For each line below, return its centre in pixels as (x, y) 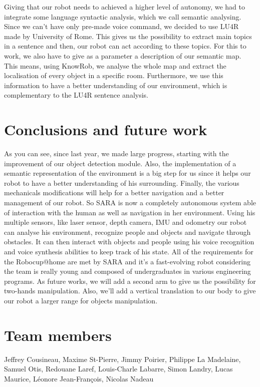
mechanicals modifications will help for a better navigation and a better (114, 192)
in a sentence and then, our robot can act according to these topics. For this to (125, 46)
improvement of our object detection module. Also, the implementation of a (120, 163)
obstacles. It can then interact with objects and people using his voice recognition (129, 242)
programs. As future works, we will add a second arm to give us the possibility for (130, 281)
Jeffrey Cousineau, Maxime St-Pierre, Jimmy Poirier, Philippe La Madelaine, (122, 359)
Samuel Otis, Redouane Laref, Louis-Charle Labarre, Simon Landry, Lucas (118, 369)
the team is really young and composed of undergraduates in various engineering (127, 271)
